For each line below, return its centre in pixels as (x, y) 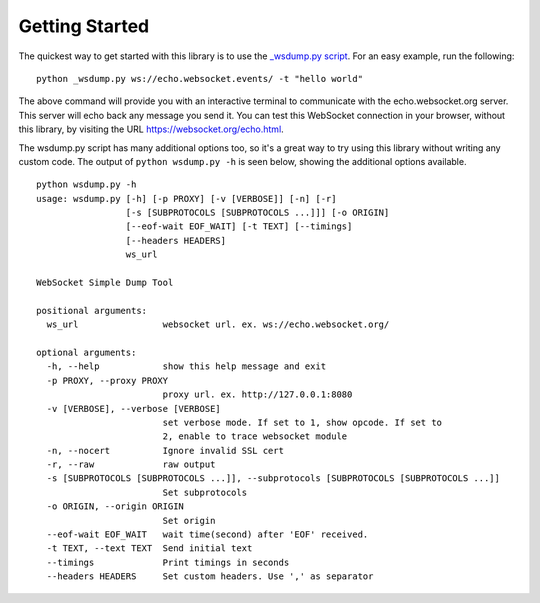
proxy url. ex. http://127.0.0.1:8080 (257, 394)
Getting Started (84, 26)
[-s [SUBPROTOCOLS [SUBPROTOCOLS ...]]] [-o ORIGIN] (257, 213)
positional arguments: (92, 310)
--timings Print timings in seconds (168, 562)
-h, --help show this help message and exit (186, 366)
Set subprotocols (205, 492)
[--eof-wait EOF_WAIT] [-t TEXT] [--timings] (239, 226)
